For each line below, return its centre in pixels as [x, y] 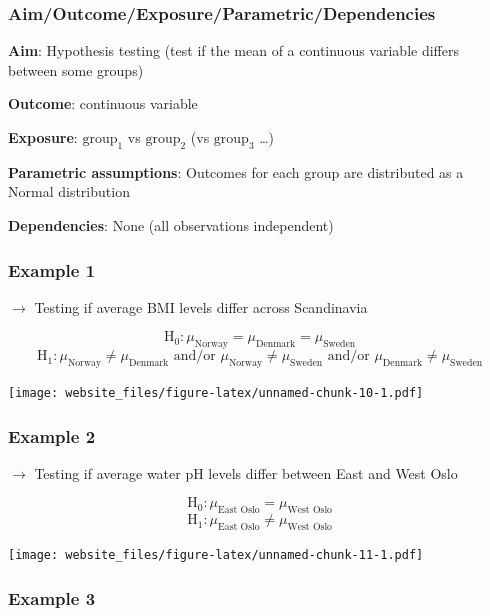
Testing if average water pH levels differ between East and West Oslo [246, 472]
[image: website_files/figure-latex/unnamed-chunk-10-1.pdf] [216, 392]
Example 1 [52, 269]
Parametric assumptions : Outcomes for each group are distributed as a [236, 171]
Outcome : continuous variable [103, 103]
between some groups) [76, 69]
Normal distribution [69, 191]
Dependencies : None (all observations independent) [171, 224]
